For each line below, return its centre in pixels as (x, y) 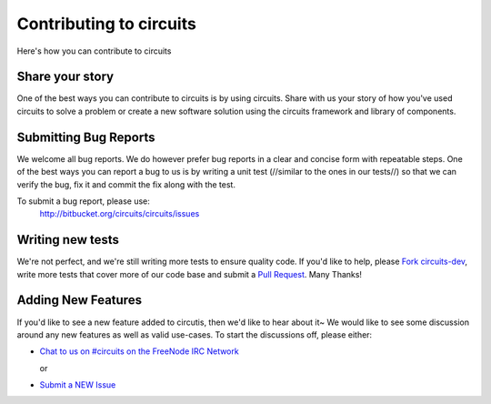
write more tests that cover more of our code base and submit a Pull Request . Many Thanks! (190, 274)
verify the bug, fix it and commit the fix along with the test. (126, 184)
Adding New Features (80, 300)
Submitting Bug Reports (86, 137)
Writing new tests (68, 240)
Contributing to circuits (107, 24)
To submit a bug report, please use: (83, 201)
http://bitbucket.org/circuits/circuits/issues (120, 214)
